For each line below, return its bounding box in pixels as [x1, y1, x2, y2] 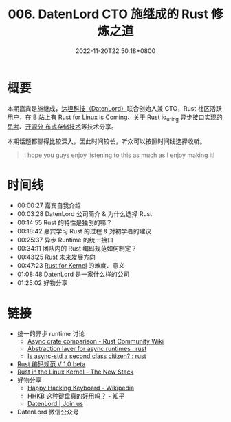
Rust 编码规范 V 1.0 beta [16, 360, 86, 368]
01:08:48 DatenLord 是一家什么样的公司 [16, 270, 130, 279]
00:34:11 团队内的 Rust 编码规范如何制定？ [16, 244, 137, 253]
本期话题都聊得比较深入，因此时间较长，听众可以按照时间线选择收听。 [7, 137, 206, 145]
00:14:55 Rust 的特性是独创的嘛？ [16, 218, 113, 227]
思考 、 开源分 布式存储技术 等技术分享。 [7, 123, 118, 131]
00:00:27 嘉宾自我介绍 [16, 201, 81, 210]
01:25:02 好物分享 [16, 279, 68, 287]
